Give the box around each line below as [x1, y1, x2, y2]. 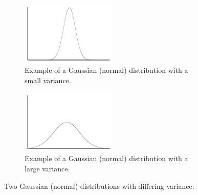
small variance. [25, 74, 71, 85]
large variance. [25, 163, 70, 174]
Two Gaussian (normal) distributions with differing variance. [4, 180, 194, 191]
